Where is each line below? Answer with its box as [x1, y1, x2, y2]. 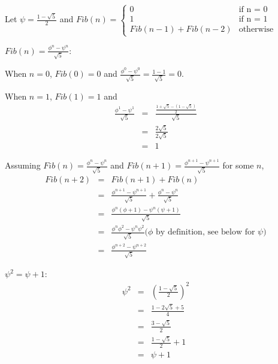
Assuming [5, 159, 41, 172]
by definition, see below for [156, 228, 255, 237]
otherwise [238, 25, 274, 34]
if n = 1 [238, 15, 268, 24]
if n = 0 [238, 5, 268, 14]
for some [222, 159, 254, 172]
